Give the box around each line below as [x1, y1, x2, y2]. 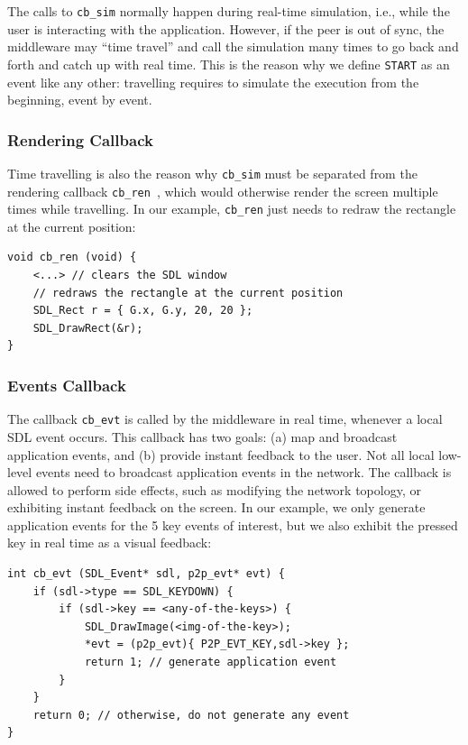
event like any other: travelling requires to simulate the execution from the [7, 72, 419, 91]
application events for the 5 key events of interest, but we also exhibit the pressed [7, 515, 458, 534]
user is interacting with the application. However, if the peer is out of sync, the [7, 19, 445, 38]
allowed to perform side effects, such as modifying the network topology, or [7, 480, 421, 499]
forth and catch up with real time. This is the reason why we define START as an [7, 54, 450, 73]
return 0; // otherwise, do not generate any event [32, 708, 350, 722]
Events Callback [7, 373, 126, 396]
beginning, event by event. [7, 90, 152, 109]
